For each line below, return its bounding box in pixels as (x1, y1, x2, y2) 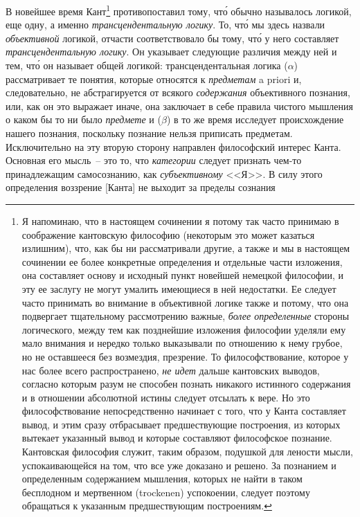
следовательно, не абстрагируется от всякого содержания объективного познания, (6, 85, 350, 100)
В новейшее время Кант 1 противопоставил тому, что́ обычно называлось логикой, (6, 2, 352, 18)
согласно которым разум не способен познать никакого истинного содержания (21, 377, 351, 391)
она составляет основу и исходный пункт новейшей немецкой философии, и (21, 268, 344, 282)
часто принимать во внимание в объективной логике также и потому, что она (21, 295, 349, 309)
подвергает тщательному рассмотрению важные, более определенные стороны (21, 309, 350, 323)
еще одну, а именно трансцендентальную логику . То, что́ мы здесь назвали (6, 17, 325, 32)
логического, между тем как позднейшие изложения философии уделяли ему (21, 322, 346, 336)
